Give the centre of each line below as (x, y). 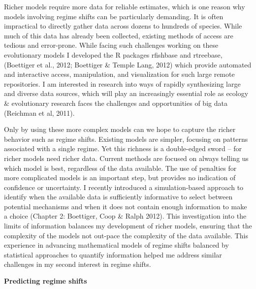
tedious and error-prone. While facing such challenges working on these (111, 45)
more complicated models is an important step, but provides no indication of (120, 177)
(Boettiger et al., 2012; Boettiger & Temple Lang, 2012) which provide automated (128, 64)
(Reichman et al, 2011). (39, 112)
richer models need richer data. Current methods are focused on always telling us (126, 158)
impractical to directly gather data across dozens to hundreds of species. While (123, 26)
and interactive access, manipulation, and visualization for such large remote (119, 74)
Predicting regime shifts (46, 281)
